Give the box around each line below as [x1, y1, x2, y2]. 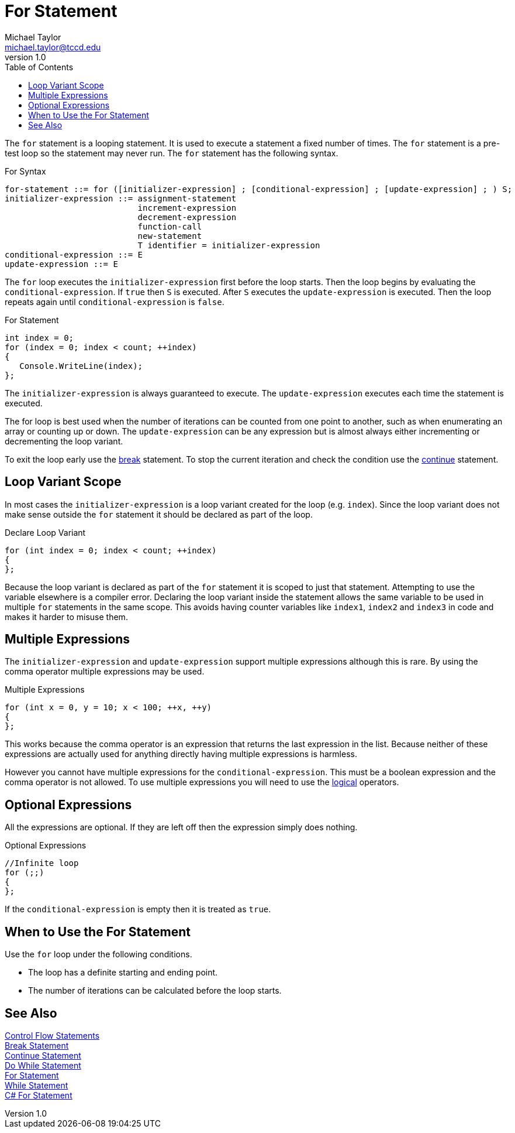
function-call [137, 221, 202, 231]
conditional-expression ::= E [5, 249, 143, 259]
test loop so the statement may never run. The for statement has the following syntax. [5, 148, 338, 158]
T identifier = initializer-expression [137, 240, 320, 250]
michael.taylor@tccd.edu [5, 42, 101, 52]
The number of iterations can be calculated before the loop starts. [28, 985, 282, 996]
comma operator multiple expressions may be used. [5, 666, 205, 677]
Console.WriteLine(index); [19, 361, 143, 371]
